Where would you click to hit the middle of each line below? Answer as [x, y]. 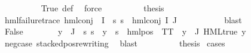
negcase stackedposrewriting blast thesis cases [115, 43]
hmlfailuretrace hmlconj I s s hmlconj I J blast [123, 19]
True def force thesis [102, 8]
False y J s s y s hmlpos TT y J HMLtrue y [125, 31]
